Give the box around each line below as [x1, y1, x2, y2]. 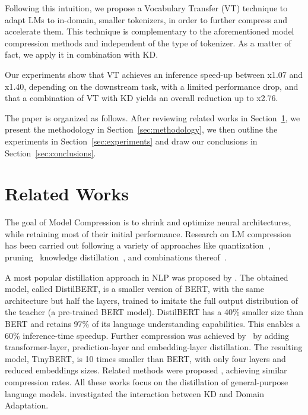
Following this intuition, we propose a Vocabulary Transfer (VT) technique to [5, 2, 288, 14]
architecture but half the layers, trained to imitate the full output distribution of [5, 294, 298, 306]
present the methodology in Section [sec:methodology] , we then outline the [5, 123, 278, 136]
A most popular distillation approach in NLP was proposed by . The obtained [5, 271, 288, 283]
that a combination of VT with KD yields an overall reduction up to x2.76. [5, 92, 278, 104]
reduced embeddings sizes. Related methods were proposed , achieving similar [5, 364, 287, 376]
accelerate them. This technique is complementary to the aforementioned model [5, 25, 294, 37]
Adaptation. [5, 399, 49, 411]
